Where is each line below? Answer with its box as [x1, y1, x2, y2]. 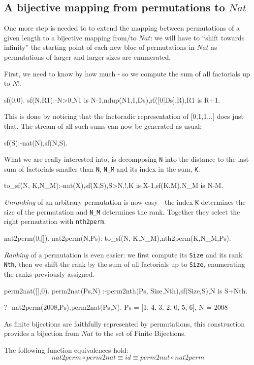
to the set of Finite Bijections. [95, 328, 186, 338]
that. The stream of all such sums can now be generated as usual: [4, 120, 202, 131]
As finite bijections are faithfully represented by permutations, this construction [4, 318, 245, 328]
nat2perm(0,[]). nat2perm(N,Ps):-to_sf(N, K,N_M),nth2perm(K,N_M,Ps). [4, 233, 231, 243]
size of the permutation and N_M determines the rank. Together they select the [4, 206, 240, 217]
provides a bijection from [4, 328, 79, 338]
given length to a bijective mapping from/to [4, 32, 137, 42]
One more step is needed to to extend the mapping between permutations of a [4, 23, 240, 33]
